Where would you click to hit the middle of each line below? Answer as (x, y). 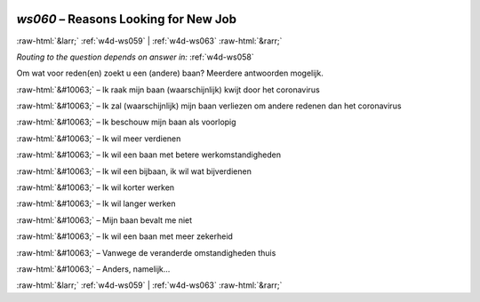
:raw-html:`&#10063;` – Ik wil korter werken (96, 187)
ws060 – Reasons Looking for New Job (127, 19)
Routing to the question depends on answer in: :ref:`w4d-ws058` (135, 57)
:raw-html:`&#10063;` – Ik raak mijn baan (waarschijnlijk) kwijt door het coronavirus (168, 90)
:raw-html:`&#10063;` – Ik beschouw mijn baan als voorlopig (126, 122)
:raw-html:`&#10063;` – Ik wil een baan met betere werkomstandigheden (149, 155)
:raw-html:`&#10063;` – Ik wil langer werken (96, 203)
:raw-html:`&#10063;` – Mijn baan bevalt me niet (104, 220)
